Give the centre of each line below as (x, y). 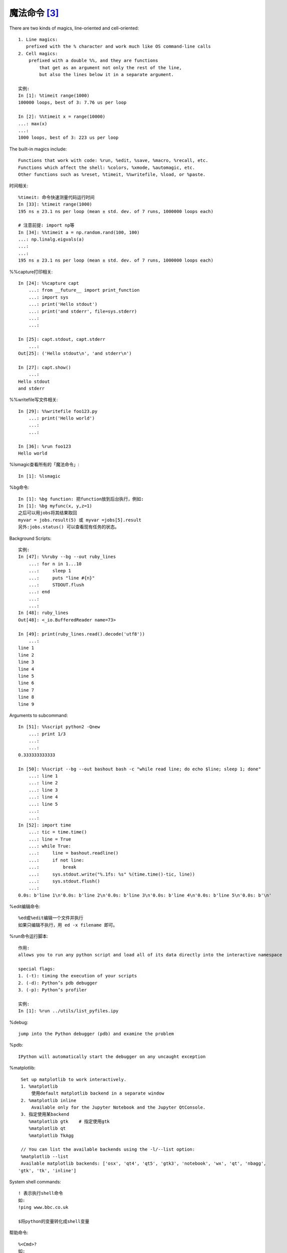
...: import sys (48, 297)
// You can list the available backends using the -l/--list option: (108, 1150)
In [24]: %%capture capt (49, 283)
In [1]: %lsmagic (39, 476)
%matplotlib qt (47, 1128)
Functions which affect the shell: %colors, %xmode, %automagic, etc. (107, 167)
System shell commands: (35, 1182)
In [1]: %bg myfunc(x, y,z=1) (55, 506)
